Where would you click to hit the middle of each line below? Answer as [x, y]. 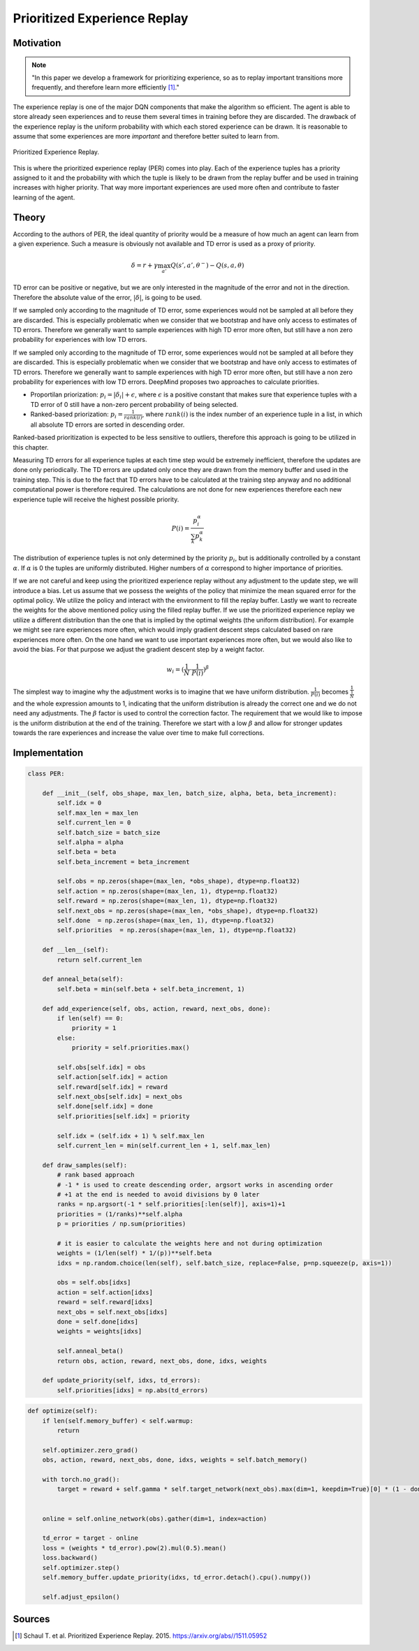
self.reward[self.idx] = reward [112, 1087]
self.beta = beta [87, 852]
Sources [31, 1619]
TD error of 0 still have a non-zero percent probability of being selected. [134, 404]
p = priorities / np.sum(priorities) [122, 1224]
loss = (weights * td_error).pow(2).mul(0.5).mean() [134, 1548]
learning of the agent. [44, 197]
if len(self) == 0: [90, 1018]
